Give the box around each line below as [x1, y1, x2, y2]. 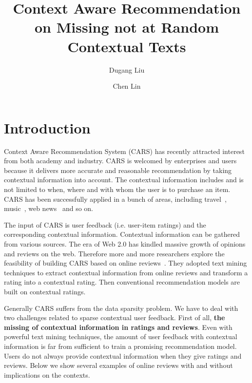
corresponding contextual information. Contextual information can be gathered [4, 229, 240, 239]
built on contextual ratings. [4, 286, 86, 296]
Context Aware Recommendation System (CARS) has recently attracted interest [4, 146, 245, 156]
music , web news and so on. [4, 203, 93, 213]
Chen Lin [113, 81, 141, 91]
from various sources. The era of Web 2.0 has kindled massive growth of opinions [4, 238, 246, 249]
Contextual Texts [67, 36, 186, 56]
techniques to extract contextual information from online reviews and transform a [4, 267, 248, 277]
